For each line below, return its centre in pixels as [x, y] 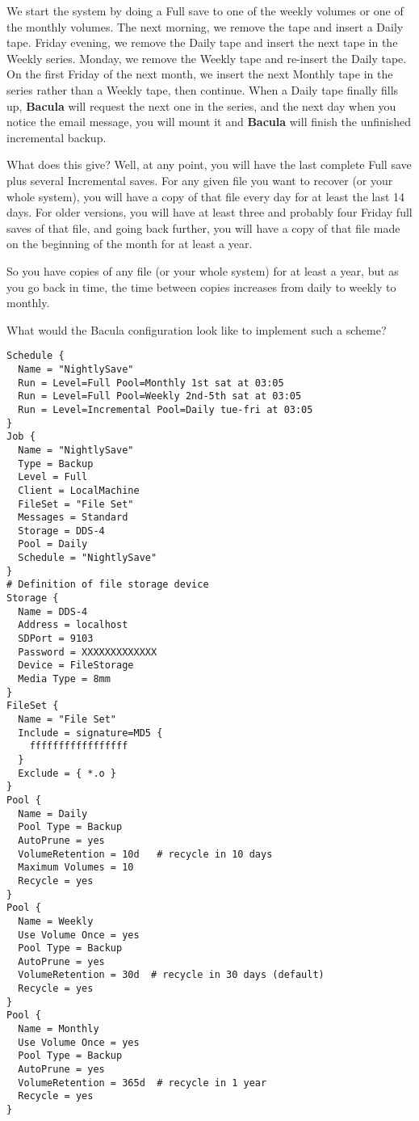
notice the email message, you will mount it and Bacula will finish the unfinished [209, 122]
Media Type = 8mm [64, 679]
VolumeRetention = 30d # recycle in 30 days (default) [171, 975]
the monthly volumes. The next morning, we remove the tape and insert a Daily [205, 26]
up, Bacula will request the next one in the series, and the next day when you [201, 105]
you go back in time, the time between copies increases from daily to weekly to [201, 287]
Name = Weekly [56, 921]
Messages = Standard [73, 518]
